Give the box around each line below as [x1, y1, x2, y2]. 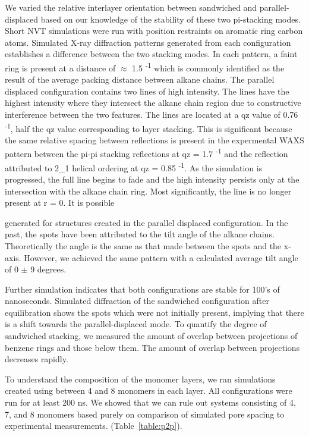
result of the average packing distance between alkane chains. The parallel [5, 73, 275, 86]
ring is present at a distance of [5, 61, 116, 74]
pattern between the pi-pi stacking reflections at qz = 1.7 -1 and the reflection [5, 146, 288, 160]
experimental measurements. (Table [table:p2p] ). [5, 419, 182, 432]
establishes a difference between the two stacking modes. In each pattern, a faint [5, 48, 298, 60]
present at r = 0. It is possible [5, 196, 115, 209]
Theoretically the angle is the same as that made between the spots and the [5, 239, 282, 252]
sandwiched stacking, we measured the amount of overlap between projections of [5, 330, 298, 342]
